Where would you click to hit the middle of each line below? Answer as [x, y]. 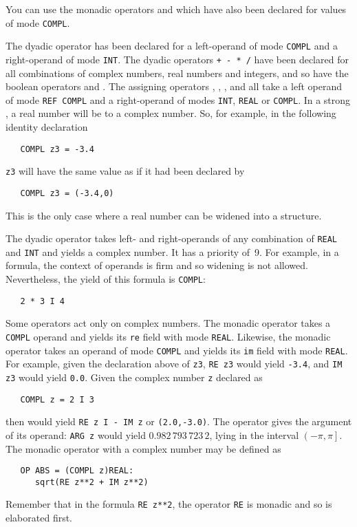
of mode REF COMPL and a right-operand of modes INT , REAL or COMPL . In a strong [178, 99]
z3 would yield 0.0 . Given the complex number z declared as [134, 377]
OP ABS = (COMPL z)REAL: [77, 471]
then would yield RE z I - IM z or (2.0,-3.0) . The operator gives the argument [179, 421]
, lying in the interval [254, 434]
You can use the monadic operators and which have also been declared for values [176, 9]
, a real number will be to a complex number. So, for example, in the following [171, 113]
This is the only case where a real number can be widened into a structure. [164, 215]
